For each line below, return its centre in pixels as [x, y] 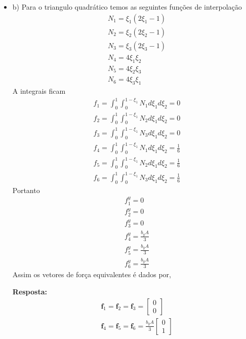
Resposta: [30, 292]
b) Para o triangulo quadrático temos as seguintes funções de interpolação [127, 7]
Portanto [26, 190]
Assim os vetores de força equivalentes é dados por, [92, 274]
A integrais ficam [39, 91]
